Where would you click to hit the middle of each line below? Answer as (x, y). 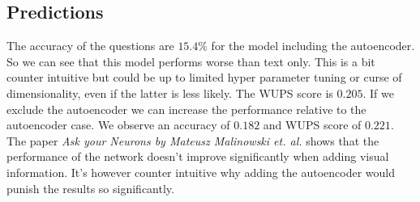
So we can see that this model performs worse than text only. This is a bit (191, 61)
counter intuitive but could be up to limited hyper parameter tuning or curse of (204, 77)
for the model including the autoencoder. (313, 46)
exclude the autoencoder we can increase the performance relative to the (186, 109)
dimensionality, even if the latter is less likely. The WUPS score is (170, 93)
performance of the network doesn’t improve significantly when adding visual (198, 156)
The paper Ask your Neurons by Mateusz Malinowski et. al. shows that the (193, 140)
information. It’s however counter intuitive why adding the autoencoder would (201, 172)
